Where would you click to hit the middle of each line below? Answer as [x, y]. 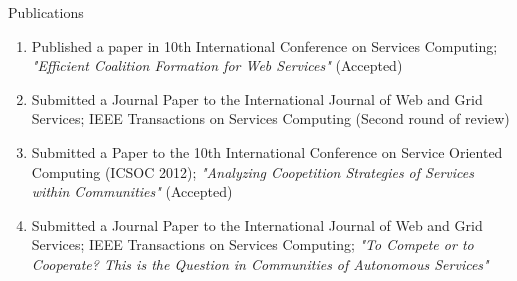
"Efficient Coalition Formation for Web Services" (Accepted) [217, 65]
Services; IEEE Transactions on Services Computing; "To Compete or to [252, 244]
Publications [46, 12]
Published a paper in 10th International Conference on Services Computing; [264, 45]
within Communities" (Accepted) [132, 191]
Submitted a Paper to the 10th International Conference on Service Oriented [267, 151]
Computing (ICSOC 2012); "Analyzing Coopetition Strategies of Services [252, 171]
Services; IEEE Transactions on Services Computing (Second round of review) [270, 118]
